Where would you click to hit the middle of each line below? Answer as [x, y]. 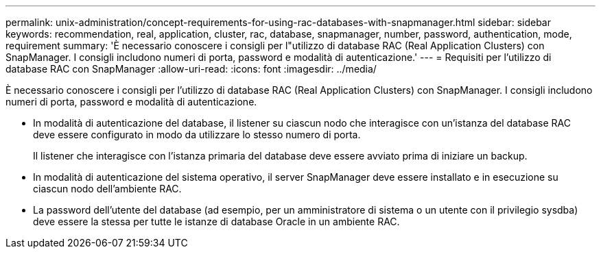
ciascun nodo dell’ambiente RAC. [107, 189]
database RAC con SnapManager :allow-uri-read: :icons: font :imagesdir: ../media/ [191, 69]
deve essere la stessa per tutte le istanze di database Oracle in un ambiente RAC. [216, 221]
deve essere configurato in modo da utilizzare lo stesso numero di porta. [197, 135]
